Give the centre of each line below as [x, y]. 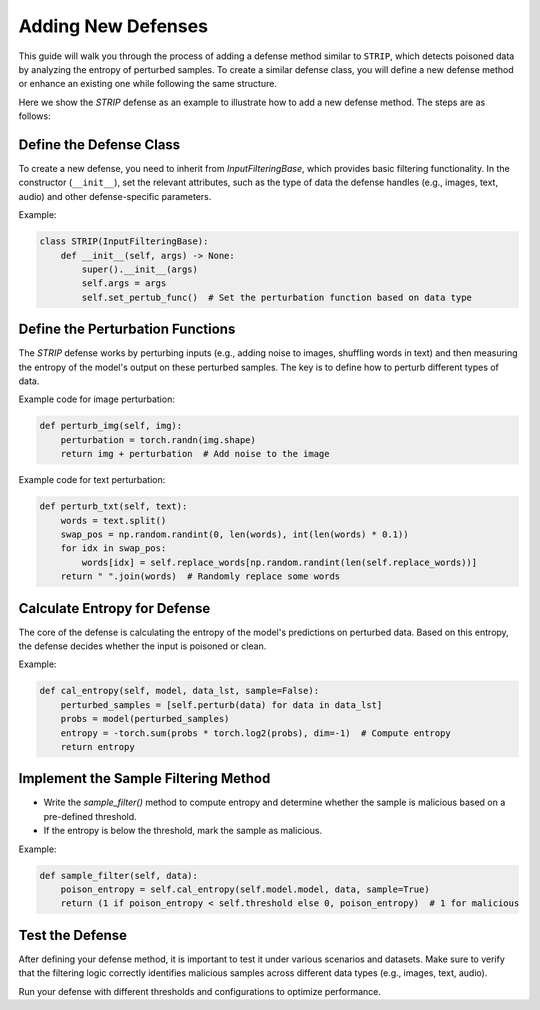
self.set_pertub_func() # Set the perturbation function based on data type [276, 297]
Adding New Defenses [113, 26]
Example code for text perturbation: [92, 480]
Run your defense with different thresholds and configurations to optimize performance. [200, 991]
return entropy [97, 746]
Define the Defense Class [99, 144]
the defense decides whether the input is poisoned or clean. [142, 646]
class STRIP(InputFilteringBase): [124, 241]
